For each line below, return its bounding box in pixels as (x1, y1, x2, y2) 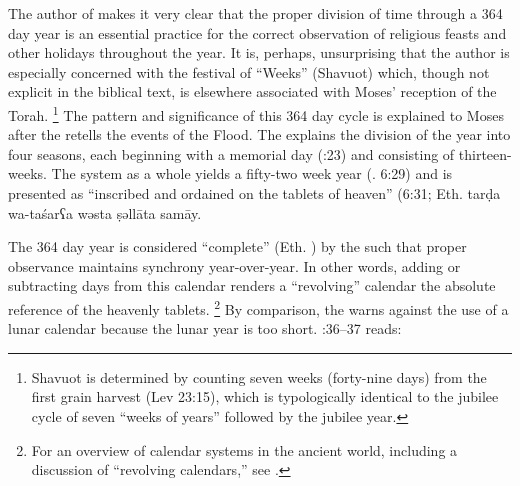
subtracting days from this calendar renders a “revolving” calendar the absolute (8, 275, 496, 296)
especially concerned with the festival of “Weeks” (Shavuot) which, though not (8, 61, 490, 82)
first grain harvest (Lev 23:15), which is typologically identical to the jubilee (31, 386, 499, 407)
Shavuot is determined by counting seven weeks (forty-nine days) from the (31, 366, 487, 387)
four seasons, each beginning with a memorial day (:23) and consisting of (8, 143, 455, 164)
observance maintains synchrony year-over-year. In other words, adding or (8, 255, 461, 276)
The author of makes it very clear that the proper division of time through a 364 (8, 3, 503, 23)
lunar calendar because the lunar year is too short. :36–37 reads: (8, 318, 402, 339)
